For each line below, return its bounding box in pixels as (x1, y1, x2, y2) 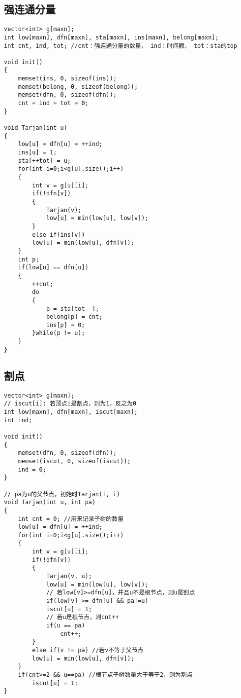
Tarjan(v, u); (46, 573, 92, 580)
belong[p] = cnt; (46, 313, 103, 321)
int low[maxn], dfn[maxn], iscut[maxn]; (4, 408, 138, 415)
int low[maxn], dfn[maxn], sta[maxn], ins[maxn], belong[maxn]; (4, 34, 219, 41)
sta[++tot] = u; (18, 157, 71, 164)
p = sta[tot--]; (46, 305, 99, 312)
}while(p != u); (32, 330, 85, 337)
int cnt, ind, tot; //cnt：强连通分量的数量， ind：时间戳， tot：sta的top (4, 42, 238, 49)
